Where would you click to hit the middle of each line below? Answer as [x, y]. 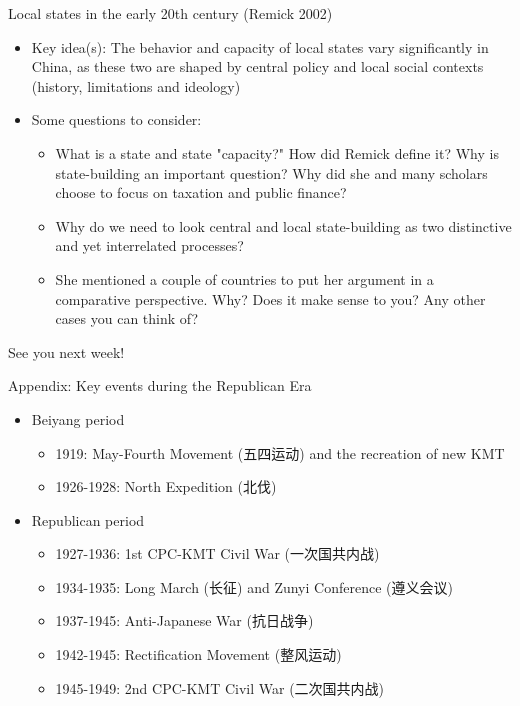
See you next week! [66, 351]
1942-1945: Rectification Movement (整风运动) [198, 654]
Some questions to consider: [116, 119]
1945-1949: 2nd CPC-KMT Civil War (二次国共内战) [220, 687]
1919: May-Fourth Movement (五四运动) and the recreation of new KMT [280, 452]
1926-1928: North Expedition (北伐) [166, 486]
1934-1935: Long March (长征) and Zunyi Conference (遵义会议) [254, 586]
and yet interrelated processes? [149, 245]
